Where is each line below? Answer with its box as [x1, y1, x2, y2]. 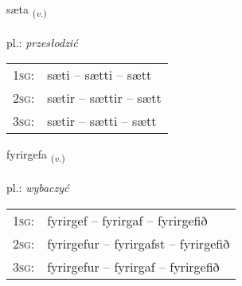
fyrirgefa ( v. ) [6, 146, 65, 165]
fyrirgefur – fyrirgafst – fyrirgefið [47, 233, 230, 253]
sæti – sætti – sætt [47, 65, 152, 84]
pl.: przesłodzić [6, 33, 78, 50]
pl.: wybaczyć [6, 179, 69, 196]
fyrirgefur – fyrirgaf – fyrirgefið [47, 257, 220, 276]
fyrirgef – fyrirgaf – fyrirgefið [47, 210, 208, 229]
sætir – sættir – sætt [47, 88, 162, 108]
